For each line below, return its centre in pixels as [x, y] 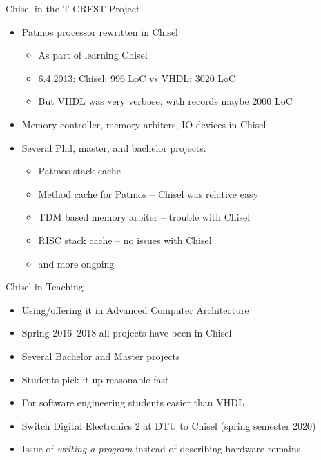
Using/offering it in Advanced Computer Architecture [135, 309]
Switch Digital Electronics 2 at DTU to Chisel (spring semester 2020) [169, 425]
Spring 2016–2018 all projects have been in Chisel [127, 333]
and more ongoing [76, 263]
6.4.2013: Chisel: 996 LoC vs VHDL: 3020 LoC [137, 78]
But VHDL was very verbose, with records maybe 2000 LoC [165, 101]
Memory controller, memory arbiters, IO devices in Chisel [144, 124]
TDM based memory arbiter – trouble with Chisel [144, 217]
